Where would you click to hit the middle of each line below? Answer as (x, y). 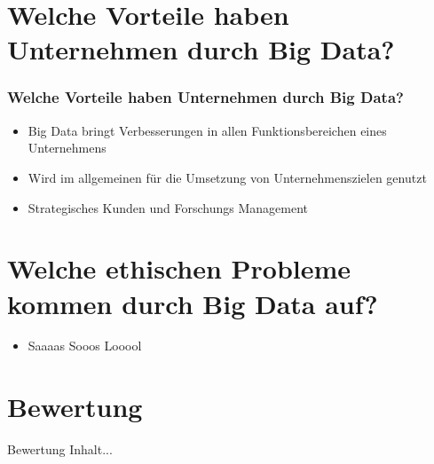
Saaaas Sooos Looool (85, 346)
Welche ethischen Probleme (179, 268)
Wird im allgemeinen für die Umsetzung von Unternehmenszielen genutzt (227, 177)
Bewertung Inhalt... (60, 449)
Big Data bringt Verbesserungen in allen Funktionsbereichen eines (207, 130)
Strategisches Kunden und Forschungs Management (168, 207)
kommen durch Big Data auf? (193, 303)
